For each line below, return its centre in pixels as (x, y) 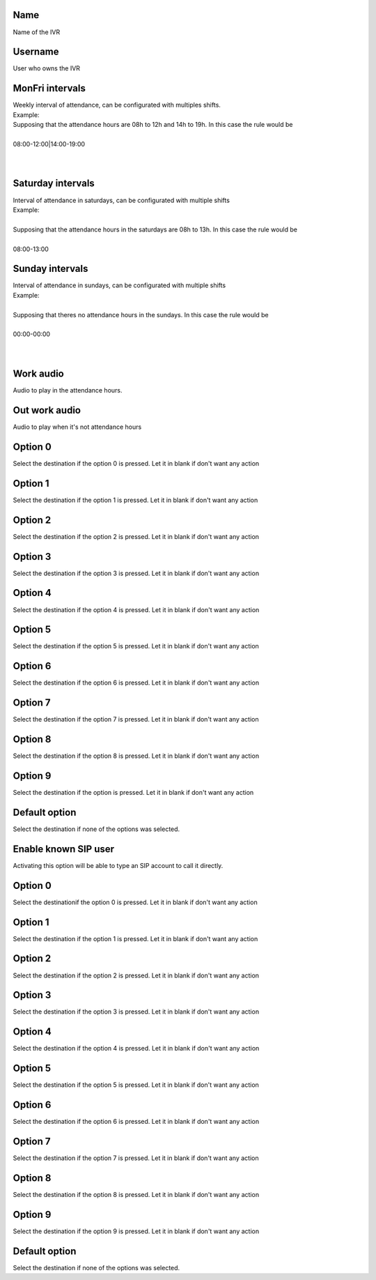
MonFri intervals (49, 88)
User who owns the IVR (46, 68)
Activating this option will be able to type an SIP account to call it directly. (118, 865)
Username (36, 52)
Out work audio (47, 410)
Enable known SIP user (64, 849)
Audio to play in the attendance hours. (68, 390)
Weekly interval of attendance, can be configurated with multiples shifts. (117, 105)
